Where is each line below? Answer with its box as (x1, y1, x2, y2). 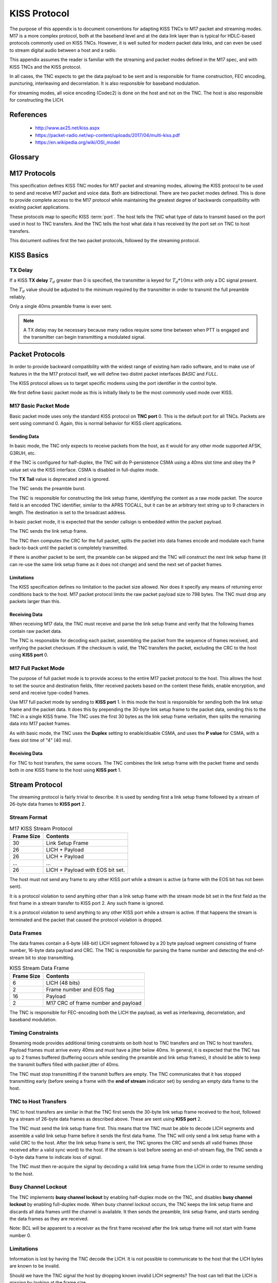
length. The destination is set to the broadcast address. (9, 509, 127, 515)
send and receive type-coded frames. (9, 689, 90, 695)
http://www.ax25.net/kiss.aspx (35, 125, 100, 131)
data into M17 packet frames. (9, 721, 71, 727)
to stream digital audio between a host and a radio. (9, 47, 117, 53)
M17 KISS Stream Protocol (9, 825, 73, 832)
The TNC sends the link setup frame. (9, 528, 88, 534)
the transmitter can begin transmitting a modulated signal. (23, 334, 146, 340)
